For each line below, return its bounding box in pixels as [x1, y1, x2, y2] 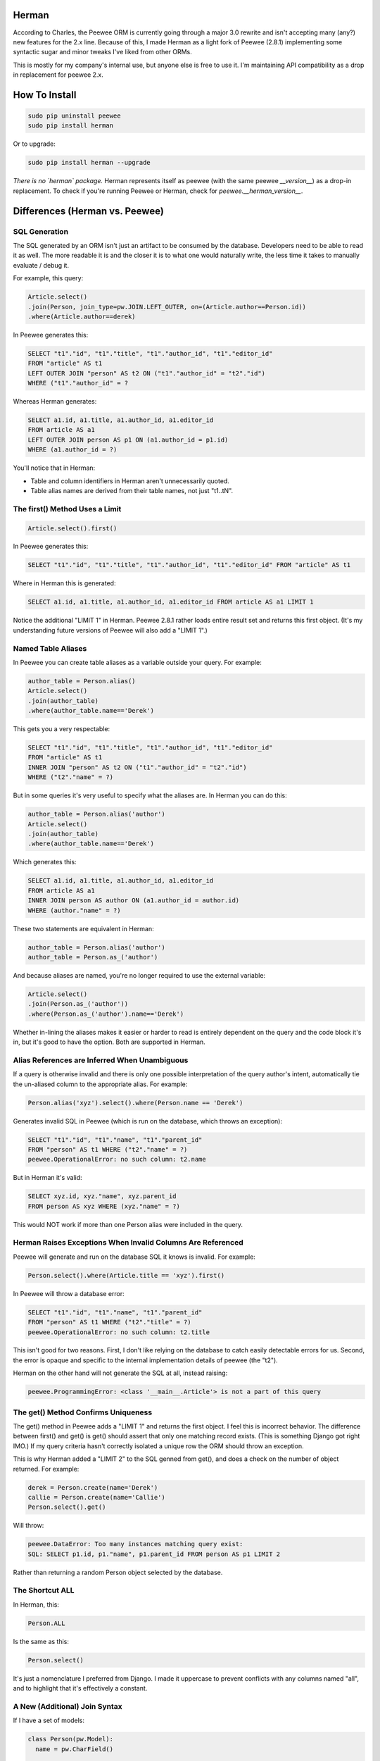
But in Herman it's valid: [13, 1174, 82, 1182]
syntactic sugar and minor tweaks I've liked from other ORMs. [13, 48, 193, 56]
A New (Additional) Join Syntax [13, 1701, 122, 1711]
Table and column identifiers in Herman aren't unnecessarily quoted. [30, 476, 230, 485]
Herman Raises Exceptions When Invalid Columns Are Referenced [13, 1238, 243, 1247]
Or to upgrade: [13, 139, 56, 148]
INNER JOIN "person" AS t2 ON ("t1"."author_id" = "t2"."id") [27, 763, 247, 771]
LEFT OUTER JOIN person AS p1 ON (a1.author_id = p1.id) [27, 435, 229, 444]
